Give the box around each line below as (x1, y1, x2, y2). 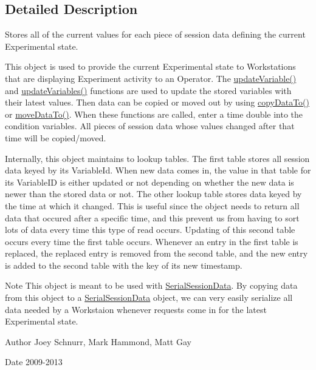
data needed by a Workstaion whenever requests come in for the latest (5, 303, 267, 315)
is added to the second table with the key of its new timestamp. (5, 258, 242, 271)
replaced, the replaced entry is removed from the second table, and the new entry (5, 247, 308, 260)
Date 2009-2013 (5, 355, 63, 368)
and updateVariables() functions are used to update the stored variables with (5, 84, 292, 96)
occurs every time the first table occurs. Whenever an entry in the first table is (5, 235, 298, 247)
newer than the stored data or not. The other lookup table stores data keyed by (5, 187, 302, 200)
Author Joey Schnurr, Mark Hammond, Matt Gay (5, 335, 191, 348)
